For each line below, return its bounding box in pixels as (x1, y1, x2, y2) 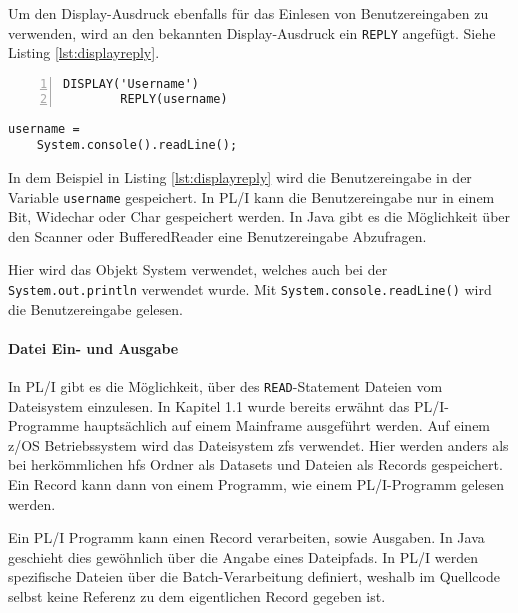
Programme (8, 415, 80, 436)
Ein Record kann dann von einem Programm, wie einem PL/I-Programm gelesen (8, 474, 505, 495)
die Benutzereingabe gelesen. (8, 298, 183, 319)
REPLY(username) (120, 91, 228, 106)
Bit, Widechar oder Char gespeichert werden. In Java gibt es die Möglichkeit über (8, 206, 511, 227)
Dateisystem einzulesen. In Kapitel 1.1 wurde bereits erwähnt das (8, 395, 410, 416)
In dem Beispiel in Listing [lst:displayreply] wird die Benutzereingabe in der (8, 166, 472, 187)
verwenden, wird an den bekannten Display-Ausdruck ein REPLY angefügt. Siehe (8, 22, 496, 43)
